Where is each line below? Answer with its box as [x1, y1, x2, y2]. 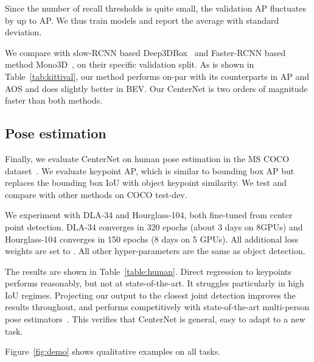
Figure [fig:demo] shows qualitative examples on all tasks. [5, 345, 221, 358]
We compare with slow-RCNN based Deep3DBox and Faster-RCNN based [5, 46, 286, 59]
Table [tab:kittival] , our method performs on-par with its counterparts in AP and [5, 69, 310, 82]
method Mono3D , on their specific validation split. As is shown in [5, 58, 254, 71]
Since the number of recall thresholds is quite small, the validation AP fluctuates [5, 2, 306, 14]
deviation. [5, 26, 42, 38]
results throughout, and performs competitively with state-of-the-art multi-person [5, 300, 310, 313]
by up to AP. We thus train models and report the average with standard [5, 13, 279, 26]
